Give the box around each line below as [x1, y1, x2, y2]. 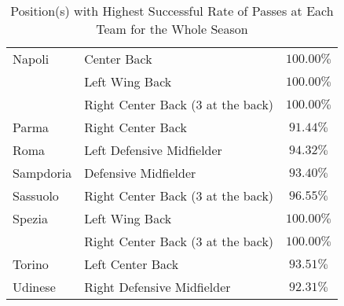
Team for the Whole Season [96, 20, 248, 38]
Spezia [13, 209, 48, 227]
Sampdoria [13, 164, 72, 182]
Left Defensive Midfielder [84, 141, 222, 159]
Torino [13, 255, 49, 273]
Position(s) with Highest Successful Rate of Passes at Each [10, 2, 334, 20]
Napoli [13, 50, 49, 68]
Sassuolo [13, 186, 59, 205]
